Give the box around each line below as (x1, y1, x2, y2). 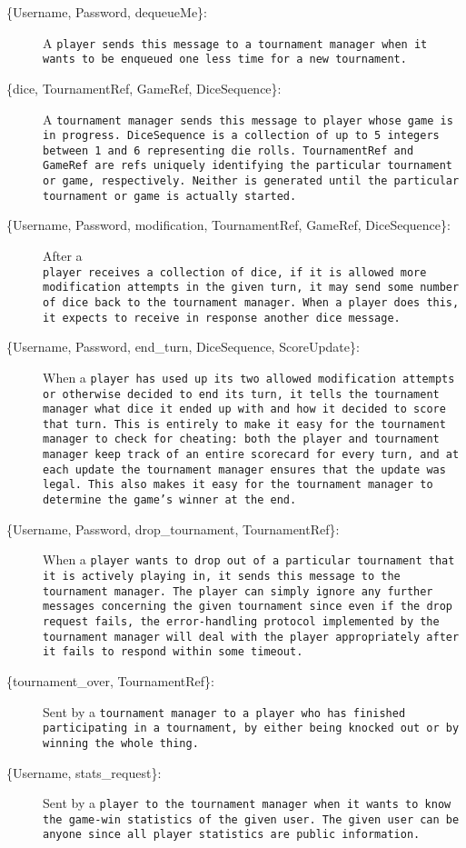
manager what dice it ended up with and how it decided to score (43, 403, 446, 416)
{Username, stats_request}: (6, 763, 162, 782)
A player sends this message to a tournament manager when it (43, 33, 428, 52)
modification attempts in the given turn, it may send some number (43, 281, 460, 294)
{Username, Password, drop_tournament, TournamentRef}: (6, 519, 340, 538)
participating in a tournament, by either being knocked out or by (43, 722, 460, 735)
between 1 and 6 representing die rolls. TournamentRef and (43, 144, 414, 157)
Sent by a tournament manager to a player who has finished (43, 702, 406, 721)
